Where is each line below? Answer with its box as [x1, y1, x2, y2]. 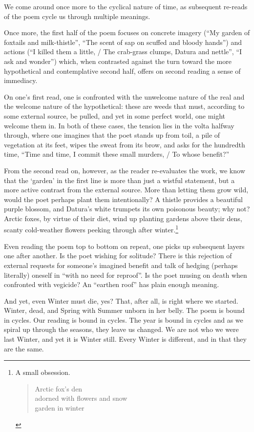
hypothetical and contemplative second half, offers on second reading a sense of [4, 65, 241, 76]
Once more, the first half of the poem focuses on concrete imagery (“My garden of [4, 27, 250, 38]
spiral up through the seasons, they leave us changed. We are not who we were [4, 324, 239, 334]
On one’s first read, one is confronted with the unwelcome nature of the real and [4, 91, 245, 102]
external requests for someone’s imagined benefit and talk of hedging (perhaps [4, 260, 238, 270]
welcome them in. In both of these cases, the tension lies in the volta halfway [4, 120, 234, 130]
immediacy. [4, 75, 38, 85]
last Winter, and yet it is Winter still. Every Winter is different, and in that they [4, 334, 247, 344]
